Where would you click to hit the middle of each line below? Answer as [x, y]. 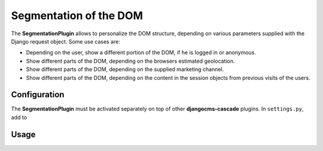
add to [19, 117]
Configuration [38, 95]
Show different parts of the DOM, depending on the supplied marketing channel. [125, 69]
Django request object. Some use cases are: [66, 41]
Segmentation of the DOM [77, 16]
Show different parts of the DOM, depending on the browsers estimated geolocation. [130, 61]
